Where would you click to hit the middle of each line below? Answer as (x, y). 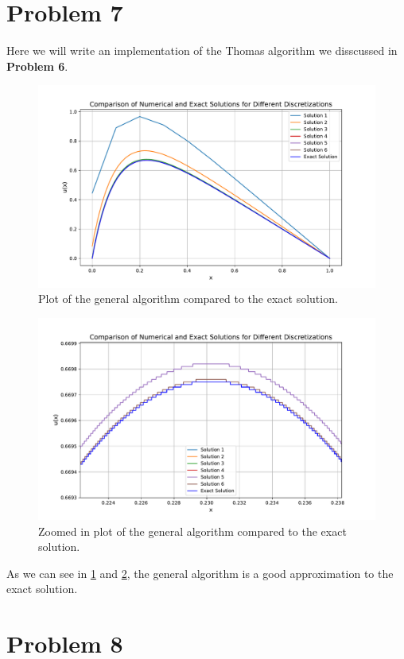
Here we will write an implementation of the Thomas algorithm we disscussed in (202, 50)
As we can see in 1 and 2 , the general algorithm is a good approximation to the (200, 573)
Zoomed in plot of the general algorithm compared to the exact (192, 531)
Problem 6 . (37, 66)
